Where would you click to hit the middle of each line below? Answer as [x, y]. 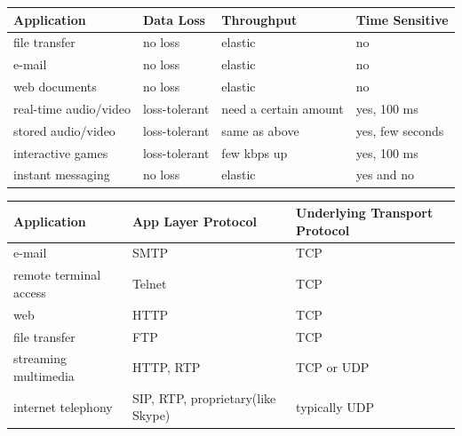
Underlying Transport [365, 212]
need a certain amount [283, 108]
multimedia [44, 376]
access [30, 292]
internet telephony [63, 406]
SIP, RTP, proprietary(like [204, 397]
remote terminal [57, 275]
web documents [55, 87]
